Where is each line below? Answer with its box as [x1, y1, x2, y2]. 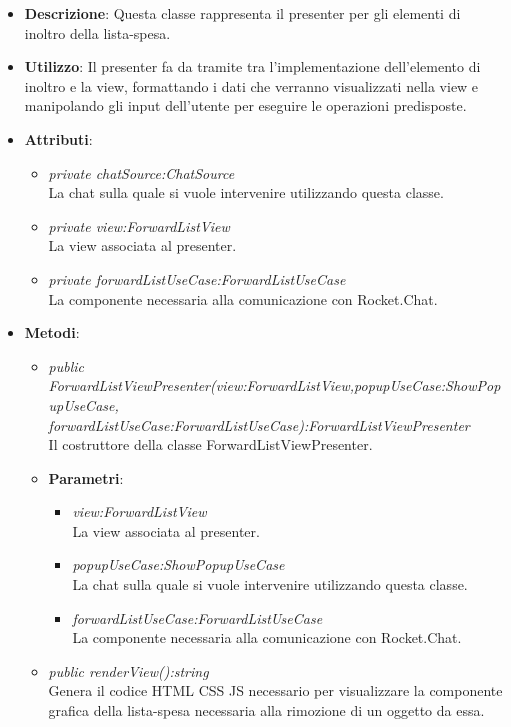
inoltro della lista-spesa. [24, 22, 171, 43]
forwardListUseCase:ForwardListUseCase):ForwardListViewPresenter [48, 414, 470, 435]
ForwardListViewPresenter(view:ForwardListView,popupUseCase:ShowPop [48, 375, 501, 396]
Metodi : [24, 322, 80, 343]
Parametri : [48, 467, 124, 488]
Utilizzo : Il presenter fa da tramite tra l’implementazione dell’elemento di [24, 56, 481, 77]
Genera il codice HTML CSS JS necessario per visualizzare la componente [48, 680, 503, 701]
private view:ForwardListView [48, 215, 230, 236]
